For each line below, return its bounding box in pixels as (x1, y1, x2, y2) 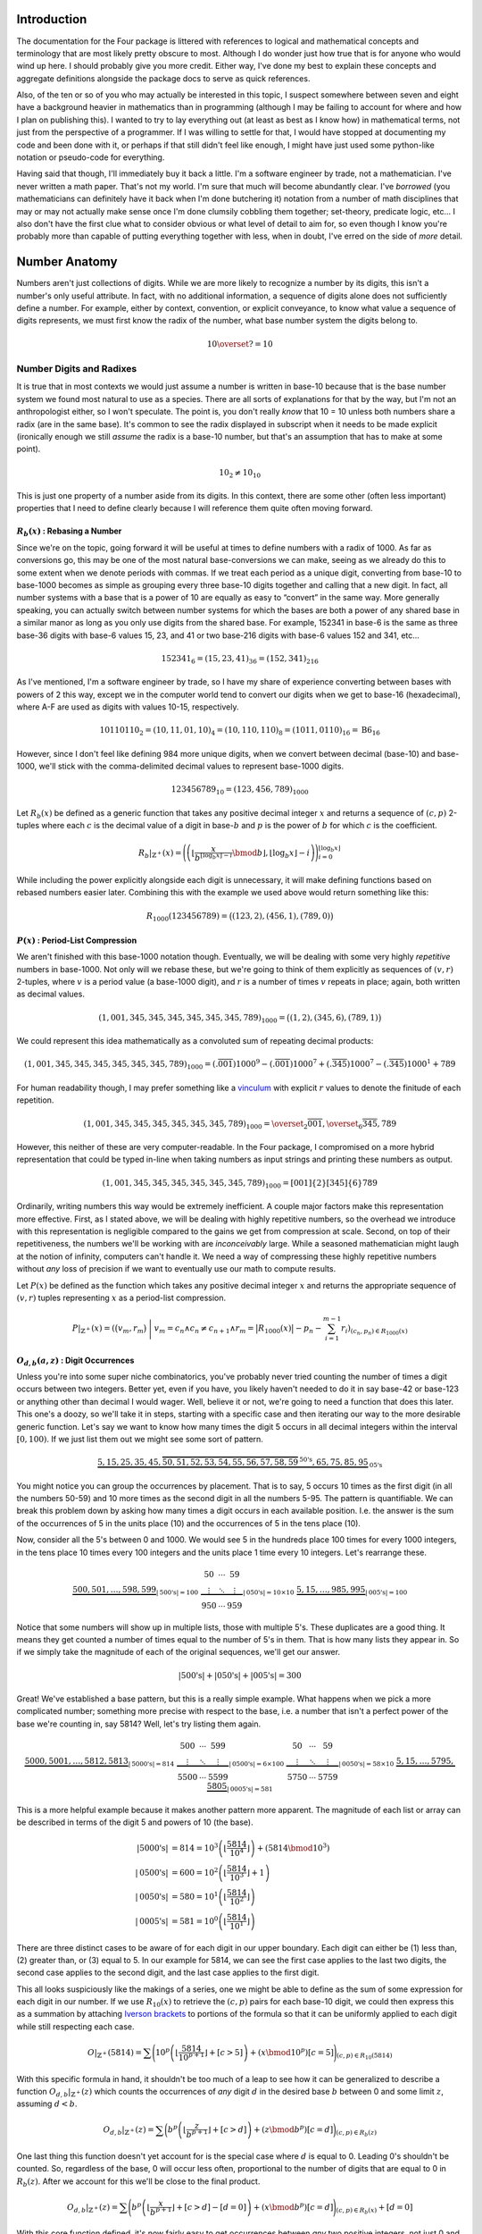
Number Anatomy (16, 255, 118, 270)
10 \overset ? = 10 (206, 339, 273, 349)
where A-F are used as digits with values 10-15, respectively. (16, 701, 239, 712)
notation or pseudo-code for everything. (16, 152, 165, 163)
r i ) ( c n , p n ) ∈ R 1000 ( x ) (340, 1323, 408, 1337)
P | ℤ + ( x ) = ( (71, 1323, 116, 1335)
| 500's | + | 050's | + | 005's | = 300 (178, 1670, 303, 1680)
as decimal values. (16, 988, 85, 1000)
